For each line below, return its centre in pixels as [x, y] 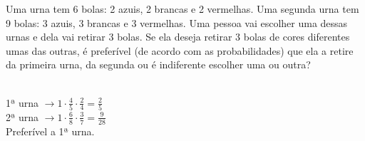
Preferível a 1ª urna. [50, 131]
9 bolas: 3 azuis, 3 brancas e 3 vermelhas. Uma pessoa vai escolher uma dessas [177, 22]
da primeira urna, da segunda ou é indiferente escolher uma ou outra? [158, 64]
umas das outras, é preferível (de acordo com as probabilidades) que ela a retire [180, 50]
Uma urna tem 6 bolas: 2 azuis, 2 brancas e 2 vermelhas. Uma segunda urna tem [182, 9]
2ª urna [22, 116]
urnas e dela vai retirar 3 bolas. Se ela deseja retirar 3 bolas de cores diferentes [178, 37]
